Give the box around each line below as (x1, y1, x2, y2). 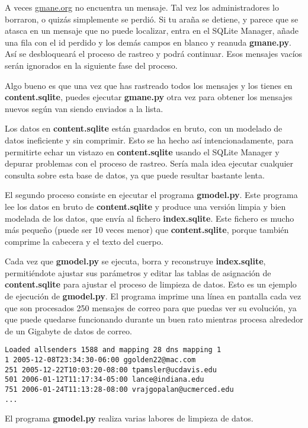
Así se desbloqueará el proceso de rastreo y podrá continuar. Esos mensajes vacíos (5, 47, 303, 60)
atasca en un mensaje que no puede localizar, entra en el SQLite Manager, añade (5, 24, 299, 37)
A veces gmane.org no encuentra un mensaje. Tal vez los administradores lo (5, 1, 279, 13)
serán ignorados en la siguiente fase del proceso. (5, 59, 178, 71)
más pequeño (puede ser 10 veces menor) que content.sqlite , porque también (5, 223, 289, 236)
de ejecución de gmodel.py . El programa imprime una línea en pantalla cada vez (5, 290, 301, 302)
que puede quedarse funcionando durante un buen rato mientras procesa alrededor (5, 313, 303, 325)
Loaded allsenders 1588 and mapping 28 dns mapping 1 (5, 346, 222, 354)
